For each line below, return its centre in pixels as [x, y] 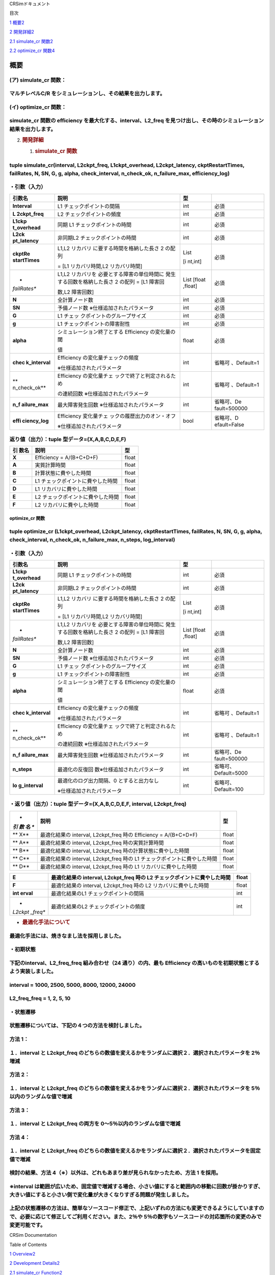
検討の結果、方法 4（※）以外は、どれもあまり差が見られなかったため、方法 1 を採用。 [115, 1173]
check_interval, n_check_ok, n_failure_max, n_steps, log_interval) [92, 540]
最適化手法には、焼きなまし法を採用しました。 [67, 936]
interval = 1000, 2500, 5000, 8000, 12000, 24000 [73, 985]
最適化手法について [46, 922]
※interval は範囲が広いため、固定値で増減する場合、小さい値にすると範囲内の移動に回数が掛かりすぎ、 [136, 1186]
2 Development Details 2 [35, 1263]
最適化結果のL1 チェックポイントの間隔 [98, 894]
